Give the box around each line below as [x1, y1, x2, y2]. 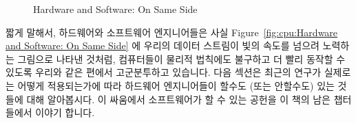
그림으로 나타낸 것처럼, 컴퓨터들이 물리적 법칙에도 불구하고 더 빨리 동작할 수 [17, 51, 346, 66]
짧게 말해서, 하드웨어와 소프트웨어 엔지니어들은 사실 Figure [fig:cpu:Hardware [6, 25, 338, 39]
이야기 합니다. [35, 105, 95, 120]
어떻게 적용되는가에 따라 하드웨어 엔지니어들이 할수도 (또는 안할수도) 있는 [17, 78, 335, 92]
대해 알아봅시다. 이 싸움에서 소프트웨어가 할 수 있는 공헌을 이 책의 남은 [26, 92, 331, 106]
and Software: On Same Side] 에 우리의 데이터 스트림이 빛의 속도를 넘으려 [6, 38, 320, 53]
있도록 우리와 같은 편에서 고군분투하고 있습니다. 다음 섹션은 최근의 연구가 [6, 65, 322, 79]
